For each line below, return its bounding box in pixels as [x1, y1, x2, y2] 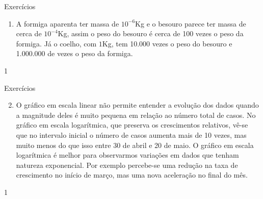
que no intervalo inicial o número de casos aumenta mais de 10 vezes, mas [16, 129, 247, 140]
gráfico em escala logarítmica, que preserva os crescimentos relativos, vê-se [16, 119, 248, 130]
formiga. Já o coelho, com [16, 38, 97, 48]
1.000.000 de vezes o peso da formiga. [16, 48, 133, 59]
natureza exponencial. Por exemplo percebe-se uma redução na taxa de [16, 159, 238, 170]
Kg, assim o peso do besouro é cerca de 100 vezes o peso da [58, 28, 244, 39]
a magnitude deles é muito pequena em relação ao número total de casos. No [16, 109, 256, 120]
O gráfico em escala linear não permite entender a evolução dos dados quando [16, 99, 259, 110]
